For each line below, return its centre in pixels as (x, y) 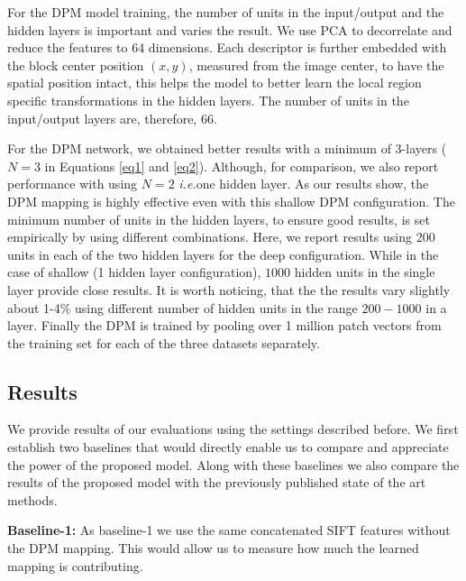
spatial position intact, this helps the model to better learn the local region (215, 83)
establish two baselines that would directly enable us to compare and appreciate (228, 447)
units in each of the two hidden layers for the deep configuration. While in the (223, 254)
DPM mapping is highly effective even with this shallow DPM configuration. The (231, 201)
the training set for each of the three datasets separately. (164, 342)
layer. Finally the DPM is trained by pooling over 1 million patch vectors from (224, 325)
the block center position (76, 65)
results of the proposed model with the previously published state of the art (217, 482)
